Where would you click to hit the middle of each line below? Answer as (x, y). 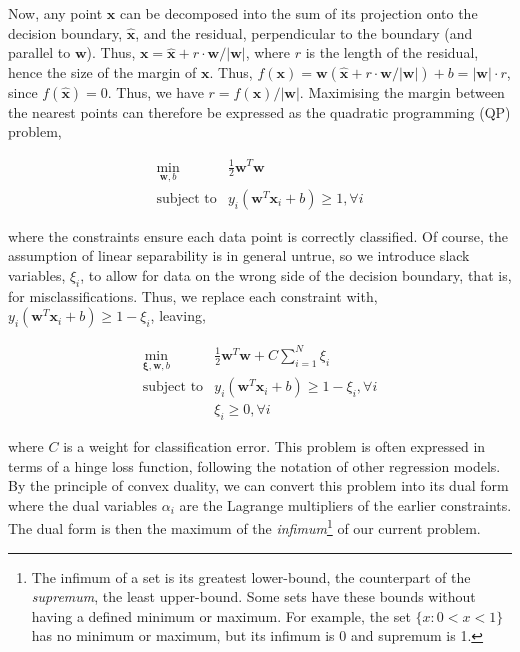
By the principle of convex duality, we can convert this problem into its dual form (258, 485)
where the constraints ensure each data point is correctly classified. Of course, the (258, 235)
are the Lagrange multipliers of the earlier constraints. (345, 504)
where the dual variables (83, 504)
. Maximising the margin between (402, 91)
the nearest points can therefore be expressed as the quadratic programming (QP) (259, 111)
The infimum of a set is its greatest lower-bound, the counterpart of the (251, 576)
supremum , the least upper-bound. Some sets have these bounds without (253, 596)
